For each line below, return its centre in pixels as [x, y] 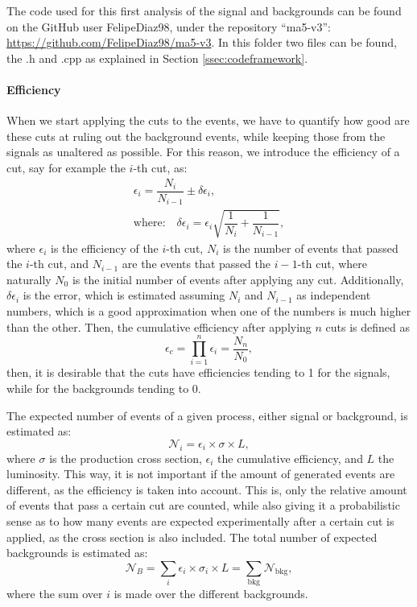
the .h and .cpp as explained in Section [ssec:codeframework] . [157, 58]
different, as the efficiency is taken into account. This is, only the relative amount [207, 489]
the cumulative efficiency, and [290, 458]
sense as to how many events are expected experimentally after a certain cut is [200, 520]
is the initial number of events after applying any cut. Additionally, [238, 279]
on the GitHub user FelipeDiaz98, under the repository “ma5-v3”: [169, 26]
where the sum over [55, 594]
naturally [29, 279]
